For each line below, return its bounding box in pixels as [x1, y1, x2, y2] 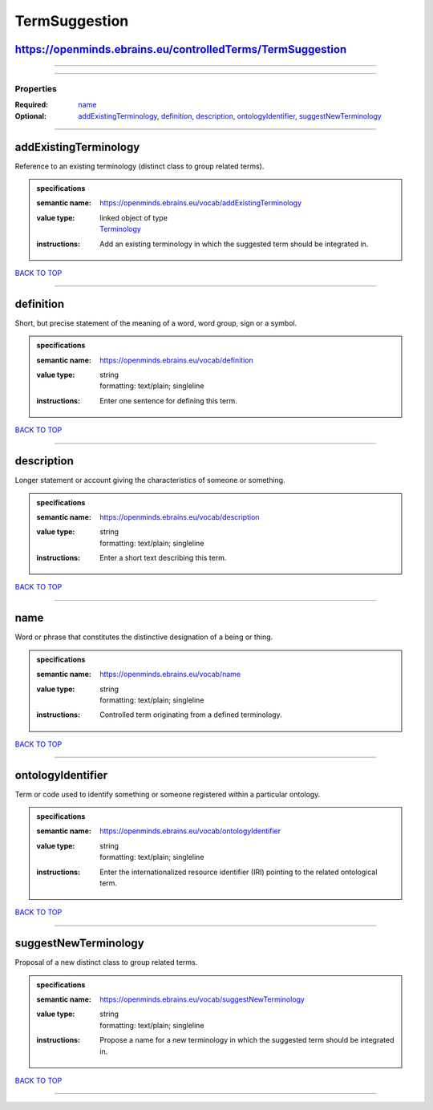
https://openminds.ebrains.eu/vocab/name [99, 670, 241, 679]
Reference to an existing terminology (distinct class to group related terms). [14, 161, 265, 171]
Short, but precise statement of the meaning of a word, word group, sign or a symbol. [14, 318, 297, 328]
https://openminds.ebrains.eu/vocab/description [99, 512, 260, 521]
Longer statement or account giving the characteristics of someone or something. [14, 476, 285, 485]
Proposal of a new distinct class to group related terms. [14, 958, 198, 967]
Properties [14, 83, 58, 94]
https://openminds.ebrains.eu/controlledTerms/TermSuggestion [14, 43, 347, 56]
